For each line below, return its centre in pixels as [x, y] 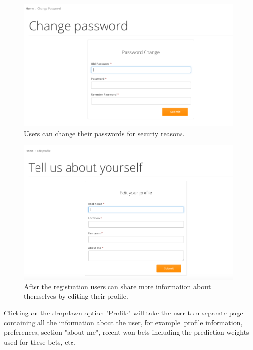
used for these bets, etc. [40, 341]
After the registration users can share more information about [117, 286]
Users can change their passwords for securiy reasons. [104, 133]
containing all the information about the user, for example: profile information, [123, 322]
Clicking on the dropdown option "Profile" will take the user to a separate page [124, 312]
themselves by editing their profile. [76, 296]
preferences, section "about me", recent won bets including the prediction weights [126, 332]
